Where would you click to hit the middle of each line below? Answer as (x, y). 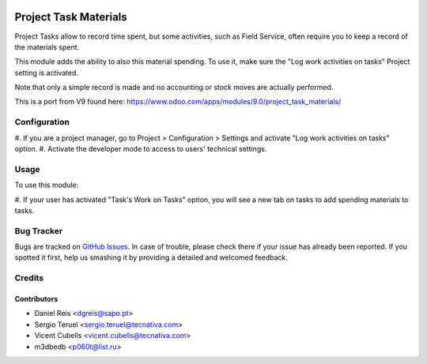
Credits (29, 278)
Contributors (36, 299)
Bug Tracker (39, 231)
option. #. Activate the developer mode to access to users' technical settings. (141, 149)
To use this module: (47, 185)
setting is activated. (47, 73)
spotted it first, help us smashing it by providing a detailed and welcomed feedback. (151, 257)
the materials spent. (47, 47)
